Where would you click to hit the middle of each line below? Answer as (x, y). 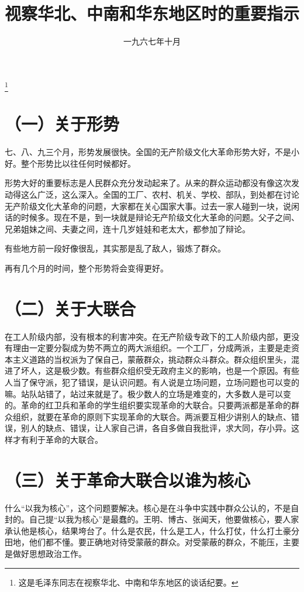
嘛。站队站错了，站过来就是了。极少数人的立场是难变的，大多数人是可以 (144, 393)
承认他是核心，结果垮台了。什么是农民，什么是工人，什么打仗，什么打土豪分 (152, 530)
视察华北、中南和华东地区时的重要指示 (152, 13)
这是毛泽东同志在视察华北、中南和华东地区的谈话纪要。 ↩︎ (128, 582)
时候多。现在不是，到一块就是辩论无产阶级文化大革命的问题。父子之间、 (160, 217)
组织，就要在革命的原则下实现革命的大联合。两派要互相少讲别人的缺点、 (152, 416)
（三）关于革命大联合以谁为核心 (128, 479)
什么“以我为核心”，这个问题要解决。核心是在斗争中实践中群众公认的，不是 (148, 507)
